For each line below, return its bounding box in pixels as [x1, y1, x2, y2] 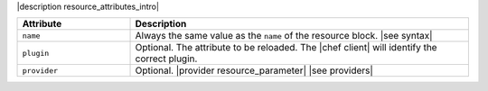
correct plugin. [135, 52, 198, 65]
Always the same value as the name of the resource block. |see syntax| [135, 30, 433, 42]
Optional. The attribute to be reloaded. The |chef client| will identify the [135, 41, 437, 54]
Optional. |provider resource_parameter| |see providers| [135, 64, 374, 77]
